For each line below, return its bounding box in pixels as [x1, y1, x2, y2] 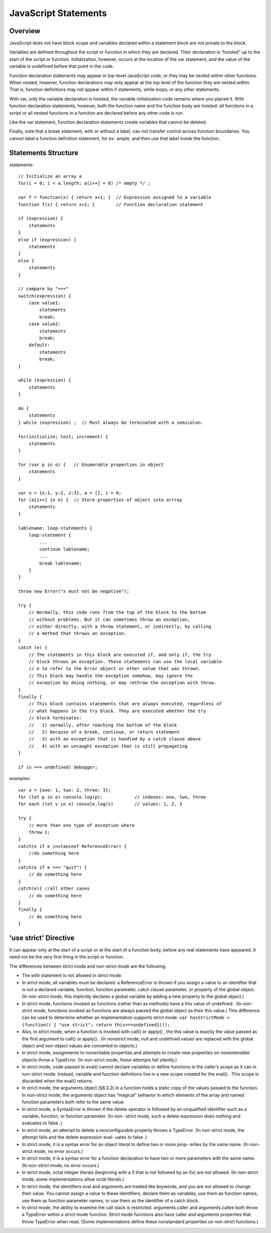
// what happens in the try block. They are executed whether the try [28, 708, 206, 714]
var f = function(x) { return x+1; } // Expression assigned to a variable [18, 195, 212, 201]
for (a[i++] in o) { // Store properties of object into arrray [18, 497, 183, 503]
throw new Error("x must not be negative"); [18, 589, 130, 594]
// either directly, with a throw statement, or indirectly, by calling [28, 624, 212, 629]
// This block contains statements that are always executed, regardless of [28, 701, 222, 707]
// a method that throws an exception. [28, 631, 127, 636]
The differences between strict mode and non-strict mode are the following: [9, 963, 167, 969]
